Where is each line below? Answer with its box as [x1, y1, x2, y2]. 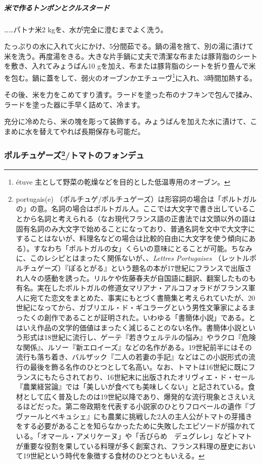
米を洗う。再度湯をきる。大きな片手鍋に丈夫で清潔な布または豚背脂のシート [4, 50, 257, 61]
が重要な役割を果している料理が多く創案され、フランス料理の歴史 [16, 440, 235, 451]
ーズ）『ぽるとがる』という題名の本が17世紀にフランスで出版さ [44, 262, 252, 273]
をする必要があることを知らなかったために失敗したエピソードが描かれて [16, 421, 256, 431]
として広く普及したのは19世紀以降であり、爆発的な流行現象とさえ [23, 391, 241, 401]
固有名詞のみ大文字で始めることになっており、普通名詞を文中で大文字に [16, 223, 255, 234]
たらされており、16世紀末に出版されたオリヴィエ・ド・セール [51, 371, 255, 382]
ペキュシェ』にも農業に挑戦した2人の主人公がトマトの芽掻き [51, 411, 252, 421]
